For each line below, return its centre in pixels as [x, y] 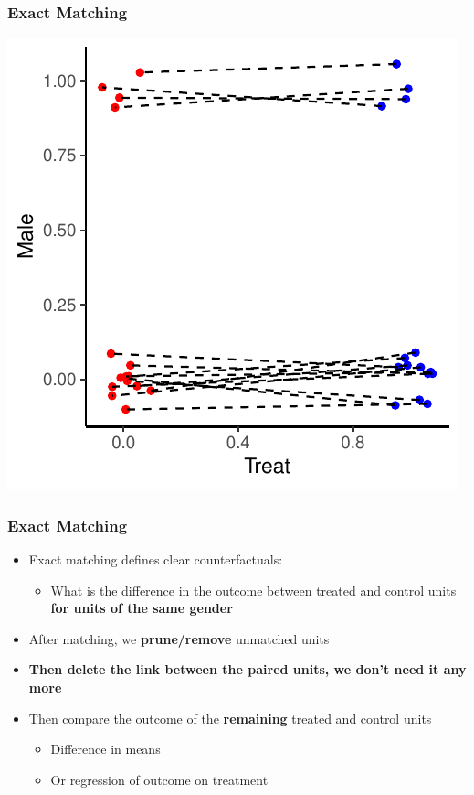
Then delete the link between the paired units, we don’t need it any [248, 669]
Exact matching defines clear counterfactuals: [156, 559]
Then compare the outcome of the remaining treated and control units [230, 718]
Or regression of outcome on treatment [159, 779]
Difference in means [105, 749]
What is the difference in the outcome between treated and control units [253, 590]
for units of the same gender [142, 608]
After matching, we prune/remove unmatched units [179, 638]
